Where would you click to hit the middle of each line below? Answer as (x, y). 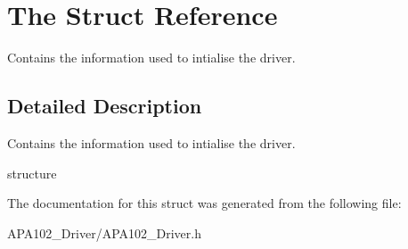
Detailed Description (105, 106)
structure (32, 173)
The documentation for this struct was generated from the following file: (204, 203)
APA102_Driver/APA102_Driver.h (104, 232)
